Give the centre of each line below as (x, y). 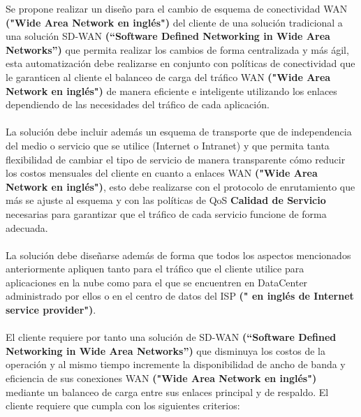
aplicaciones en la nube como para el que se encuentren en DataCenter (157, 282)
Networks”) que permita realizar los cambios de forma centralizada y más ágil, (177, 49)
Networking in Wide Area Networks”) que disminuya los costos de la (165, 350)
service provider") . (51, 310)
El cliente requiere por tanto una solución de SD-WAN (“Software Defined (171, 337)
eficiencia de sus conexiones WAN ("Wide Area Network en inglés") (161, 378)
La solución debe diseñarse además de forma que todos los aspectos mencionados (178, 255)
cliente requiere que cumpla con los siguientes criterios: (123, 405)
